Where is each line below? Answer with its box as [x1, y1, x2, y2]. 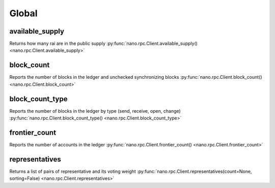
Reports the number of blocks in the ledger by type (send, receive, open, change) [9, 108, 181, 114]
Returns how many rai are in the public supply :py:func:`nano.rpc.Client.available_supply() [9, 41, 198, 47]
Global [9, 8, 38, 19]
